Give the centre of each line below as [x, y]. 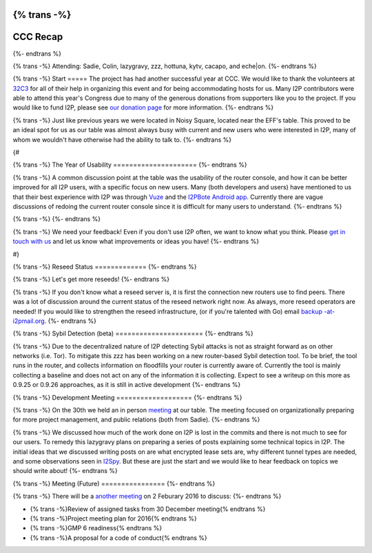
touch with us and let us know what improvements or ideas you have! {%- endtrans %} [136, 242]
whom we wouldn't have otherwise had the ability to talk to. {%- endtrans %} [122, 139]
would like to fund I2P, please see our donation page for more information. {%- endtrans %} [143, 107]
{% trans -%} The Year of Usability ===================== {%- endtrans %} [130, 165]
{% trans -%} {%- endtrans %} [57, 219]
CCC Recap [38, 37]
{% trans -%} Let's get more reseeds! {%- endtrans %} [91, 280]
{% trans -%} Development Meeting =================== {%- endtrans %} [127, 397]
